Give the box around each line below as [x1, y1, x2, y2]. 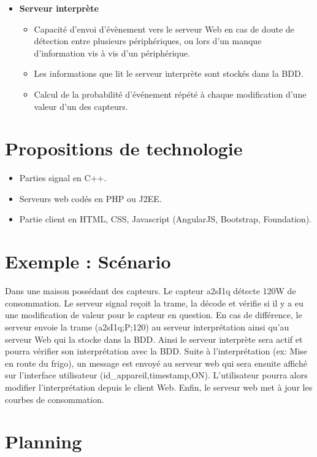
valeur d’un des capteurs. [34, 100, 128, 112]
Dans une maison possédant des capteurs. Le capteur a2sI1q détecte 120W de [5, 284, 296, 297]
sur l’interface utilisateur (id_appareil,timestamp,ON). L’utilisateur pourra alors [5, 369, 308, 381]
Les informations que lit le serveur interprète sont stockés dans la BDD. [34, 67, 304, 80]
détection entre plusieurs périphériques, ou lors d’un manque [34, 34, 262, 47]
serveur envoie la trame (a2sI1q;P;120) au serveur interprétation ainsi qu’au [5, 320, 289, 333]
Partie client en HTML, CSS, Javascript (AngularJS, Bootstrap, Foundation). [19, 213, 312, 225]
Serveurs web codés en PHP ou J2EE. [19, 192, 162, 205]
